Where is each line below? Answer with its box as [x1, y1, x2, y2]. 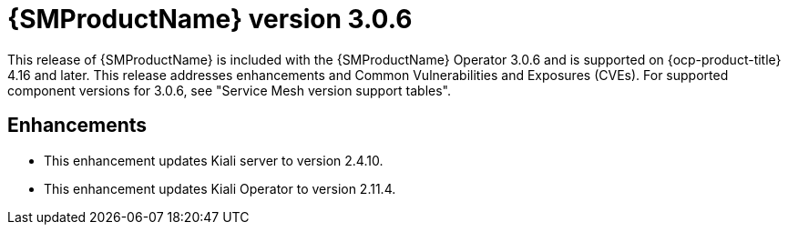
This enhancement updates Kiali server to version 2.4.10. [44, 152, 384, 168]
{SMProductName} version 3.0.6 [7, 4, 413, 35]
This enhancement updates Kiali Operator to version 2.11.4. [44, 180, 396, 197]
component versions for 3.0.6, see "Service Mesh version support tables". [7, 82, 451, 98]
